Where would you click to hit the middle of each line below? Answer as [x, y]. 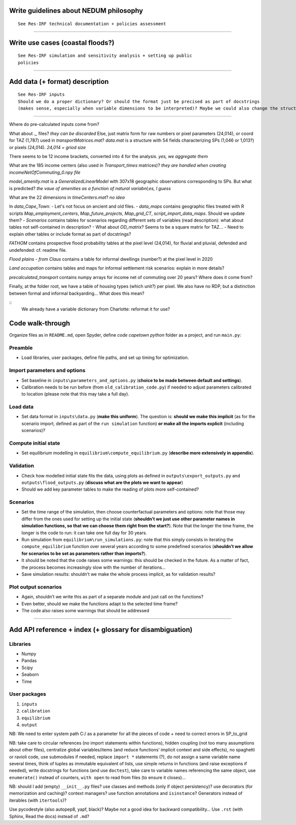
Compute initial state [35, 443]
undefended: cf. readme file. [38, 250]
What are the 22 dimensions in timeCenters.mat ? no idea [67, 197]
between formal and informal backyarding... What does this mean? [77, 293]
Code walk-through [39, 323]
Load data [21, 407]
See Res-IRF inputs [41, 95]
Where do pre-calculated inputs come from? [54, 124]
